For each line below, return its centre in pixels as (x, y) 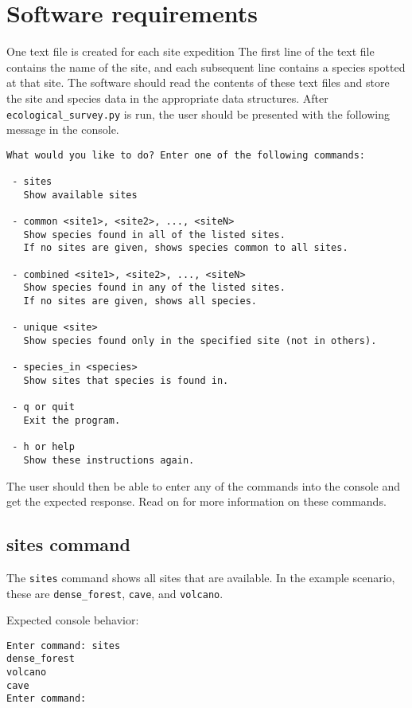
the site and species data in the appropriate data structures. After (167, 98)
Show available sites (80, 195)
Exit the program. (72, 420)
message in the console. (63, 129)
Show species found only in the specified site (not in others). (200, 340)
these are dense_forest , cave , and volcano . (115, 593)
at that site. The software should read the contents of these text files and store (198, 82)
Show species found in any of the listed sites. (154, 288)
